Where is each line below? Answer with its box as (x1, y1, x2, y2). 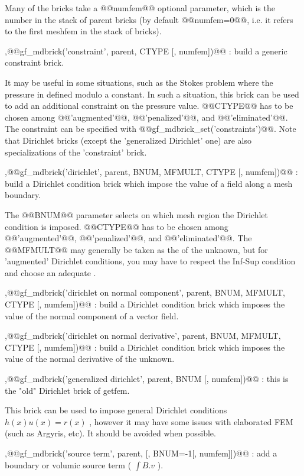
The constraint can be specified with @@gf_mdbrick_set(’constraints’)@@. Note (5, 122, 296, 135)
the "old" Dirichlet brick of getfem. (5, 384, 130, 396)
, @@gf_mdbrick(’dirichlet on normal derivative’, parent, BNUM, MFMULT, (5, 329, 281, 342)
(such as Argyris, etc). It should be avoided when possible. (5, 427, 216, 439)
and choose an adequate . (5, 266, 96, 279)
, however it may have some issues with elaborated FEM (89, 415, 293, 428)
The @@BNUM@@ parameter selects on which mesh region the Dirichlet (5, 208, 269, 221)
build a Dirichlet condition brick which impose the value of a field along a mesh (5, 177, 293, 189)
